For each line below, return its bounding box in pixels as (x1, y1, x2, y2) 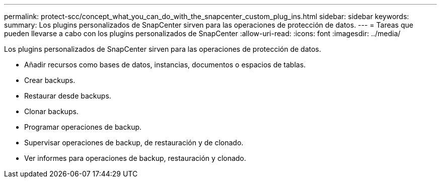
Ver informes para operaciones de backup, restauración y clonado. (24, 154, 246, 162)
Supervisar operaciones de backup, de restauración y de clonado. (24, 138, 244, 147)
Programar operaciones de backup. (24, 123, 142, 131)
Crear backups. (24, 76, 76, 84)
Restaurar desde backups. (24, 92, 111, 100)
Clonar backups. (24, 107, 79, 116)
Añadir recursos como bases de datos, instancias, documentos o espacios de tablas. (24, 60, 306, 69)
